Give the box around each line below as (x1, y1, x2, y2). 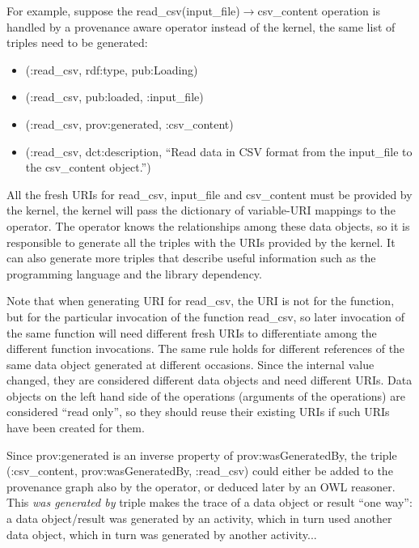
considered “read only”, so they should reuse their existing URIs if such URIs (6, 403, 390, 420)
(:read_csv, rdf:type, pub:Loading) (25, 61, 198, 78)
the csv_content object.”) (25, 159, 151, 176)
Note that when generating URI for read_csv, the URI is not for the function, (6, 292, 395, 309)
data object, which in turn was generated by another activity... (6, 525, 317, 542)
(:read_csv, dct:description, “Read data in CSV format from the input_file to (25, 142, 413, 159)
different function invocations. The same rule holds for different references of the (6, 340, 405, 357)
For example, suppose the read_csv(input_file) (6, 2, 240, 19)
